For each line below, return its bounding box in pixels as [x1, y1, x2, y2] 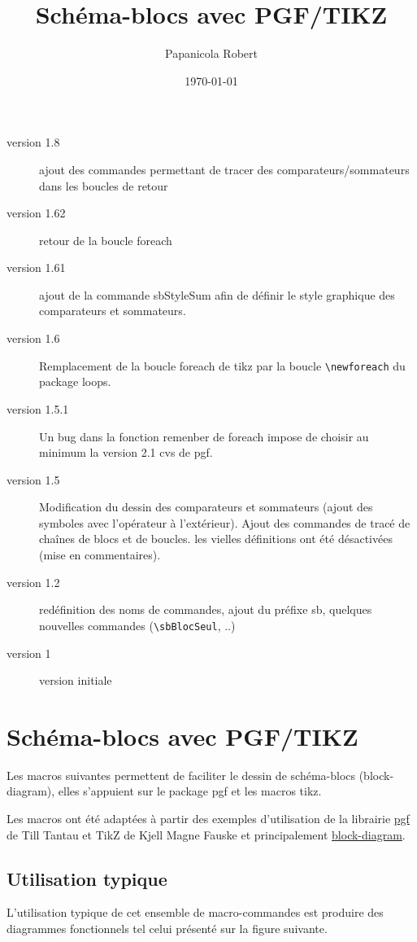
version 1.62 [7, 204, 66, 221]
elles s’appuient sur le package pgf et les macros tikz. [58, 782, 322, 800]
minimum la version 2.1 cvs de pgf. [39, 444, 213, 461]
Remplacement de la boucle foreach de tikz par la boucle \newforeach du [39, 357, 406, 374]
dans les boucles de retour [39, 177, 168, 194]
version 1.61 [7, 259, 66, 276]
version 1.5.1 [7, 400, 69, 417]
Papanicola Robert [164, 45, 258, 62]
